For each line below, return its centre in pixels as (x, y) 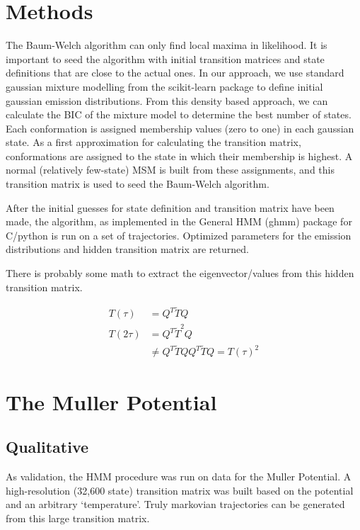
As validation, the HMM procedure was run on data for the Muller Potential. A (179, 477)
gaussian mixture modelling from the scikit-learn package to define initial (164, 86)
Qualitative (47, 447)
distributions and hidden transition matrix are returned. (127, 249)
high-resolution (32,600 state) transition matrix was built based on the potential (180, 490)
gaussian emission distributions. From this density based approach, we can (167, 100)
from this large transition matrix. (78, 518)
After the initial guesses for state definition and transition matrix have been (170, 207)
